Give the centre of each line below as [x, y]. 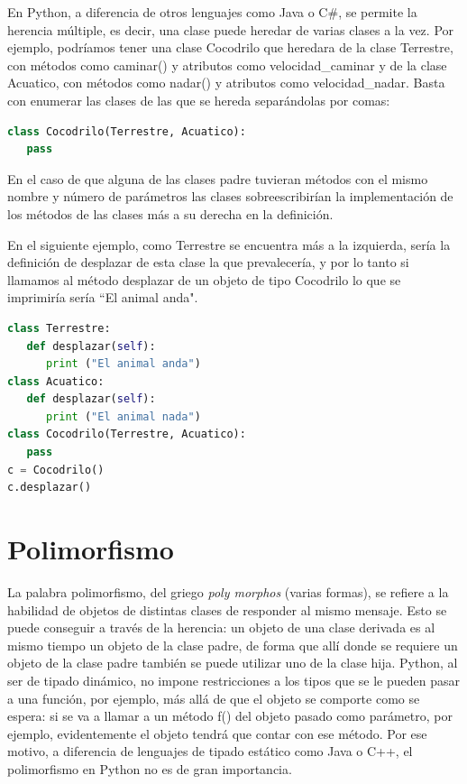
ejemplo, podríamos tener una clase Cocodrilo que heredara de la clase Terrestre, [230, 47]
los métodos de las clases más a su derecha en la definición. [170, 213]
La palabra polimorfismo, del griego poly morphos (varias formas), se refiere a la [228, 591]
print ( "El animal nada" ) [123, 416]
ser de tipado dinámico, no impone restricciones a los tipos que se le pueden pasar [233, 680]
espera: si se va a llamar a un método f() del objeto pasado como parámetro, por [230, 716]
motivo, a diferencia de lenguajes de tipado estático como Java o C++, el [210, 751]
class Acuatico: [56, 381]
